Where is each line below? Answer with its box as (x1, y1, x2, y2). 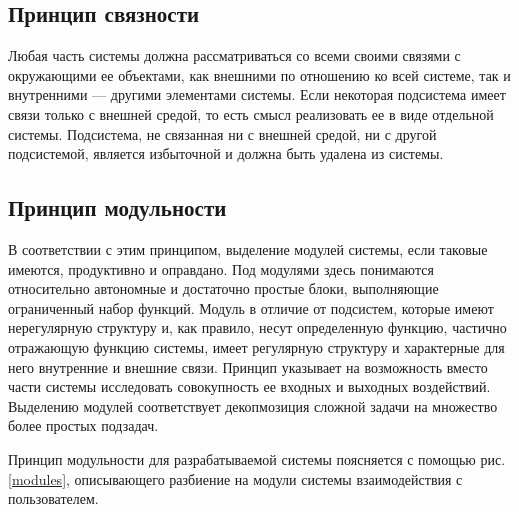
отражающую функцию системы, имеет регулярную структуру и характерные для (8, 336, 505, 357)
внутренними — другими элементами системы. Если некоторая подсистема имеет (8, 84, 506, 105)
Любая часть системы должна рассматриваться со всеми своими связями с (8, 45, 461, 66)
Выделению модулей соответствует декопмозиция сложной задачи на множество (8, 395, 498, 416)
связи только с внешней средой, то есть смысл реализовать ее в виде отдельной (8, 103, 494, 124)
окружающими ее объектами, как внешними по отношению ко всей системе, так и (8, 64, 511, 85)
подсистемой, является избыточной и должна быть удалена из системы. (8, 143, 444, 164)
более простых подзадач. (8, 415, 159, 436)
